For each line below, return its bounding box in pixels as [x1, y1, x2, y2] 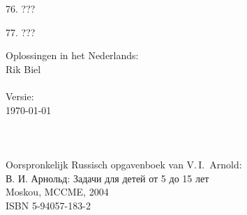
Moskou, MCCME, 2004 [6, 184, 109, 199]
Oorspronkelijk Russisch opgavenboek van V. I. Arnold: [6, 157, 242, 171]
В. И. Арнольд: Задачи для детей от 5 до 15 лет [6, 170, 209, 185]
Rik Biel [6, 61, 41, 76]
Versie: [6, 88, 34, 103]
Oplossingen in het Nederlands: [6, 48, 139, 63]
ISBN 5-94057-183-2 [6, 198, 91, 212]
